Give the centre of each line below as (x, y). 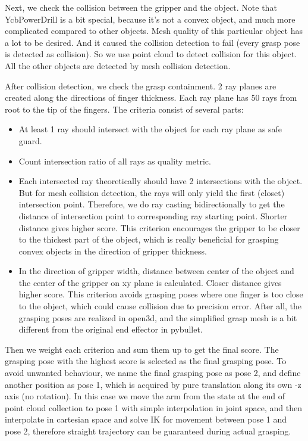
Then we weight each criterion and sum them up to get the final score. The (142, 349)
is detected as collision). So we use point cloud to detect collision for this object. (151, 54)
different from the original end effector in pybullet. (111, 329)
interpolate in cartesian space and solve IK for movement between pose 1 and (146, 419)
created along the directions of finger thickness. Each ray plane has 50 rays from (151, 97)
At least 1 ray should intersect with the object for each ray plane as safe (150, 129)
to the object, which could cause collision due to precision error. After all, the (160, 306)
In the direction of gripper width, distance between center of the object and (156, 271)
